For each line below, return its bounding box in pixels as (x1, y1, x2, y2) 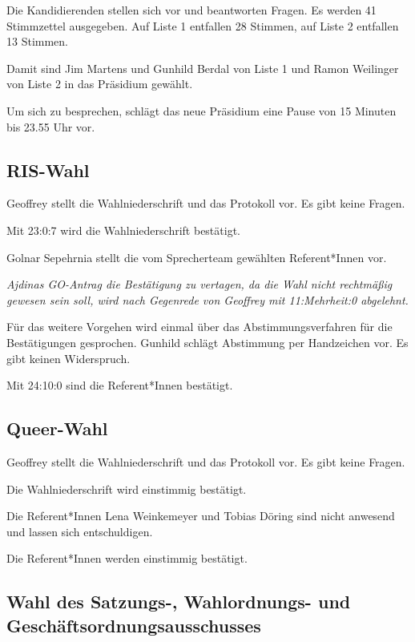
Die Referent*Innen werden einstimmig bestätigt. (6, 550, 248, 567)
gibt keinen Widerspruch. (6, 349, 131, 366)
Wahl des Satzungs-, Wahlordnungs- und (6, 589, 351, 614)
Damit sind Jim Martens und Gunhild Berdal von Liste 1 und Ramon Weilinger (6, 59, 399, 76)
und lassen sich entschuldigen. (6, 523, 153, 539)
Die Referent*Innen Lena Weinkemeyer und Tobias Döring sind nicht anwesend (6, 507, 395, 524)
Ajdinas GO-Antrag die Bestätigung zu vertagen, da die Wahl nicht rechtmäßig (6, 276, 393, 293)
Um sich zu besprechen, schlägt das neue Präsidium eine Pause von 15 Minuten (6, 102, 397, 119)
